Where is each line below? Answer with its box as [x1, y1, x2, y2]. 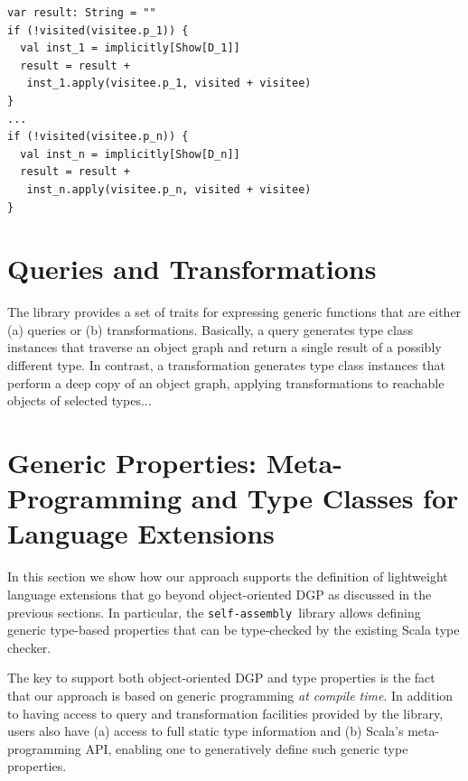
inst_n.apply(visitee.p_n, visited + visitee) [26, 182, 312, 196]
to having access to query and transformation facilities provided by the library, [7, 703, 444, 722]
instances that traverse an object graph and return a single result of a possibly [7, 338, 442, 357]
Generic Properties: [7, 444, 257, 480]
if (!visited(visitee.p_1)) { [7, 23, 189, 37]
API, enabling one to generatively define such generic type [85, 739, 408, 758]
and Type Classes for [191, 479, 459, 516]
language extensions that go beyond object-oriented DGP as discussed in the [7, 584, 432, 603]
